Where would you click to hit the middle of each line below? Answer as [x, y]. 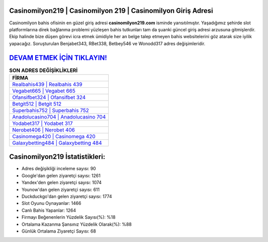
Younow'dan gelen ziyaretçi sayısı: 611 [61, 189]
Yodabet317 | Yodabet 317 [42, 123]
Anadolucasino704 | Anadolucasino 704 [59, 117]
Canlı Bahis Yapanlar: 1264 [49, 210]
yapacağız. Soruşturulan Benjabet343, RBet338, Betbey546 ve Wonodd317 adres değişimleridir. [107, 43]
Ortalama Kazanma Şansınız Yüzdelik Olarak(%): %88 [77, 224]
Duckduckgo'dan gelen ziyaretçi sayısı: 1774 [67, 196]
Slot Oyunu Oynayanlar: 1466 [51, 203]
